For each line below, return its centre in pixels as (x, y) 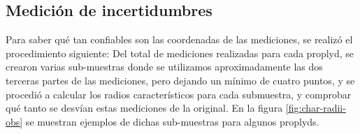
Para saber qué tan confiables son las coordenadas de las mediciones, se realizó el (179, 39)
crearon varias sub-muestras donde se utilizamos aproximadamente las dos (164, 67)
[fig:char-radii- (316, 108)
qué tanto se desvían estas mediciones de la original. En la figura (144, 108)
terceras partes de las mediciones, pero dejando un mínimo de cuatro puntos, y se (180, 80)
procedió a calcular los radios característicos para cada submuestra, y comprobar (179, 94)
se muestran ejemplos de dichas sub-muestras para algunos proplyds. (172, 121)
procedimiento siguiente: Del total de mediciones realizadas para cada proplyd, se (180, 53)
